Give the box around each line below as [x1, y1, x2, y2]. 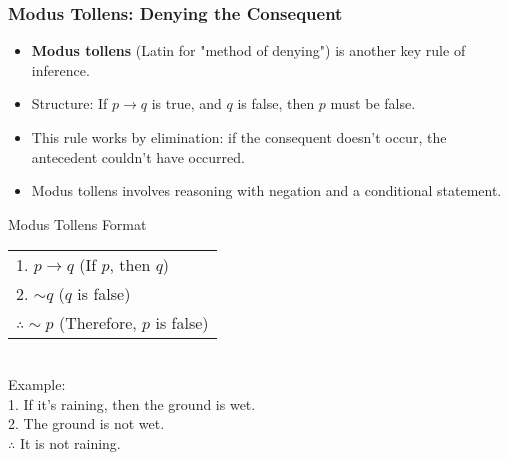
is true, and [151, 93, 222, 114]
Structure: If [31, 93, 108, 114]
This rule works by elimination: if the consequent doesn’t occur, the [31, 127, 447, 147]
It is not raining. [19, 432, 121, 453]
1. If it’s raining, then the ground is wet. [8, 393, 256, 414]
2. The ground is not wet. [8, 413, 165, 434]
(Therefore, [58, 311, 137, 335]
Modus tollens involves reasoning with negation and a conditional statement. [31, 180, 502, 201]
